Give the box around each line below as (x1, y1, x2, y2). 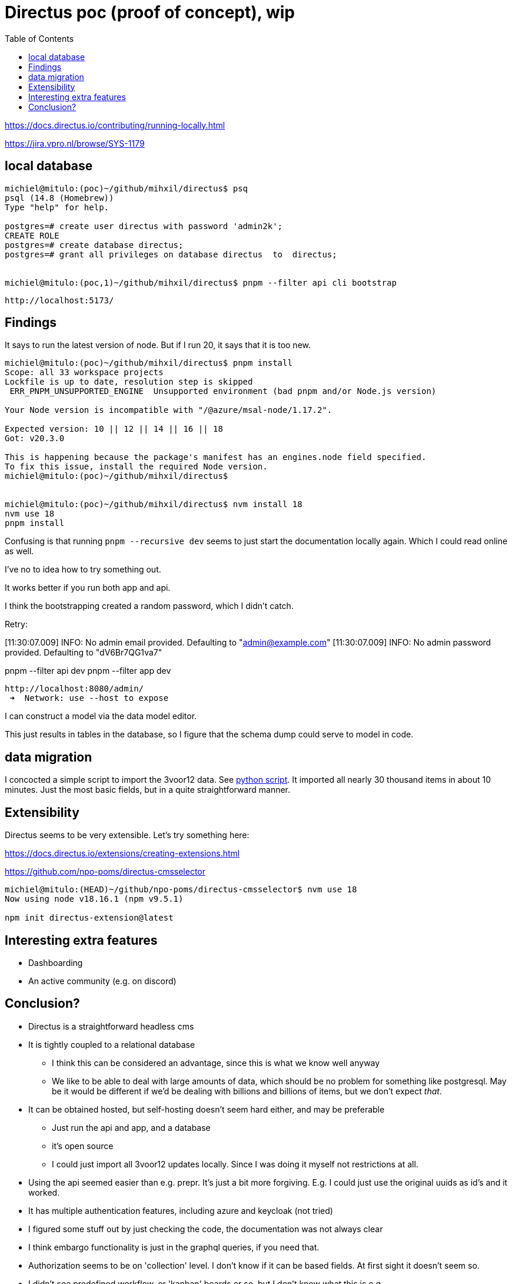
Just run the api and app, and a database (52, 1122, 211, 1133)
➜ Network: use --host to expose (9, 693, 169, 703)
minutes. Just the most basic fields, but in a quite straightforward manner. (5, 785, 291, 795)
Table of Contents (5, 33, 74, 44)
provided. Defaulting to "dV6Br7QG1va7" (5, 647, 162, 658)
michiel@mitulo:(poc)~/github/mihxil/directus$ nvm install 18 (5, 499, 302, 509)
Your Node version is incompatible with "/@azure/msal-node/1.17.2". (5, 405, 333, 415)
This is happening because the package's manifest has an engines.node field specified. (5, 452, 427, 462)
